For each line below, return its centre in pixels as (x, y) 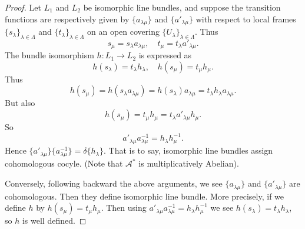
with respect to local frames (246, 19)
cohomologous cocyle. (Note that (64, 163)
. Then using (124, 208)
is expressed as (165, 55)
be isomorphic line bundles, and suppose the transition (182, 7)
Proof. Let (23, 7)
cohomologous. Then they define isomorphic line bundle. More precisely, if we (145, 196)
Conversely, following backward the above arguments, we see (114, 183)
